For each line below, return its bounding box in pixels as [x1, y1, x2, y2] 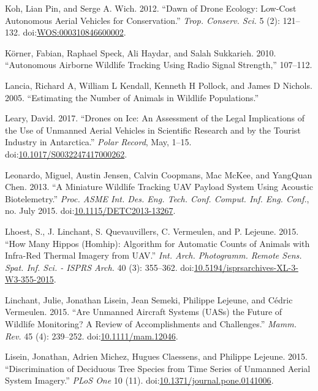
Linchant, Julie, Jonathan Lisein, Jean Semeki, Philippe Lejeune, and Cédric [5, 293, 293, 306]
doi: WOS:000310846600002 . [23, 26, 126, 39]
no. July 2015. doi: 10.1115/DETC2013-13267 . [5, 204, 176, 217]
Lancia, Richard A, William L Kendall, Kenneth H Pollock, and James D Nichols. [5, 78, 312, 91]
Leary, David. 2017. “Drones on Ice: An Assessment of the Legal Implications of [5, 112, 305, 124]
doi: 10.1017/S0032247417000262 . [5, 147, 127, 160]
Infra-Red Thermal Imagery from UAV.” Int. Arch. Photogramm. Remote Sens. [5, 249, 302, 262]
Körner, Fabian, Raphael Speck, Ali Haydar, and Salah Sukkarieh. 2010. [5, 46, 276, 59]
